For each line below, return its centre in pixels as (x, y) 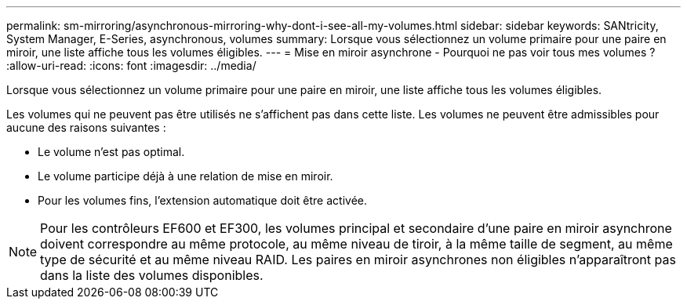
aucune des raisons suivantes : (86, 127)
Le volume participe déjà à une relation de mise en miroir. (185, 176)
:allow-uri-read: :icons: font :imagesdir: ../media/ (131, 65)
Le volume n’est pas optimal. (111, 152)
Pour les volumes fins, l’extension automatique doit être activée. (202, 200)
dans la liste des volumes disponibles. (152, 275)
